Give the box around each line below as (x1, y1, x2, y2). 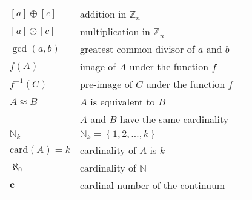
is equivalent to (90, 95, 155, 108)
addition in (79, 7, 127, 21)
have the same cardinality (119, 112, 229, 126)
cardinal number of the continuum (79, 178, 225, 192)
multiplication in (79, 24, 151, 38)
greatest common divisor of (79, 42, 195, 56)
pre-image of (79, 77, 133, 91)
